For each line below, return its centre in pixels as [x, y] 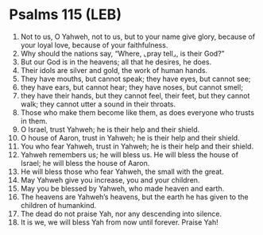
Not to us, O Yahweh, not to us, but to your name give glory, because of [138, 37]
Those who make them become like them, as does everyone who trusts [137, 112]
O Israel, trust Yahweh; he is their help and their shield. [110, 129]
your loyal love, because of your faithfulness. [94, 44]
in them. [34, 121]
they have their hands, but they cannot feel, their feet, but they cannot [135, 95]
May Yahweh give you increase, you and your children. [110, 179]
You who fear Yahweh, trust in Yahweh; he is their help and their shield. [137, 146]
